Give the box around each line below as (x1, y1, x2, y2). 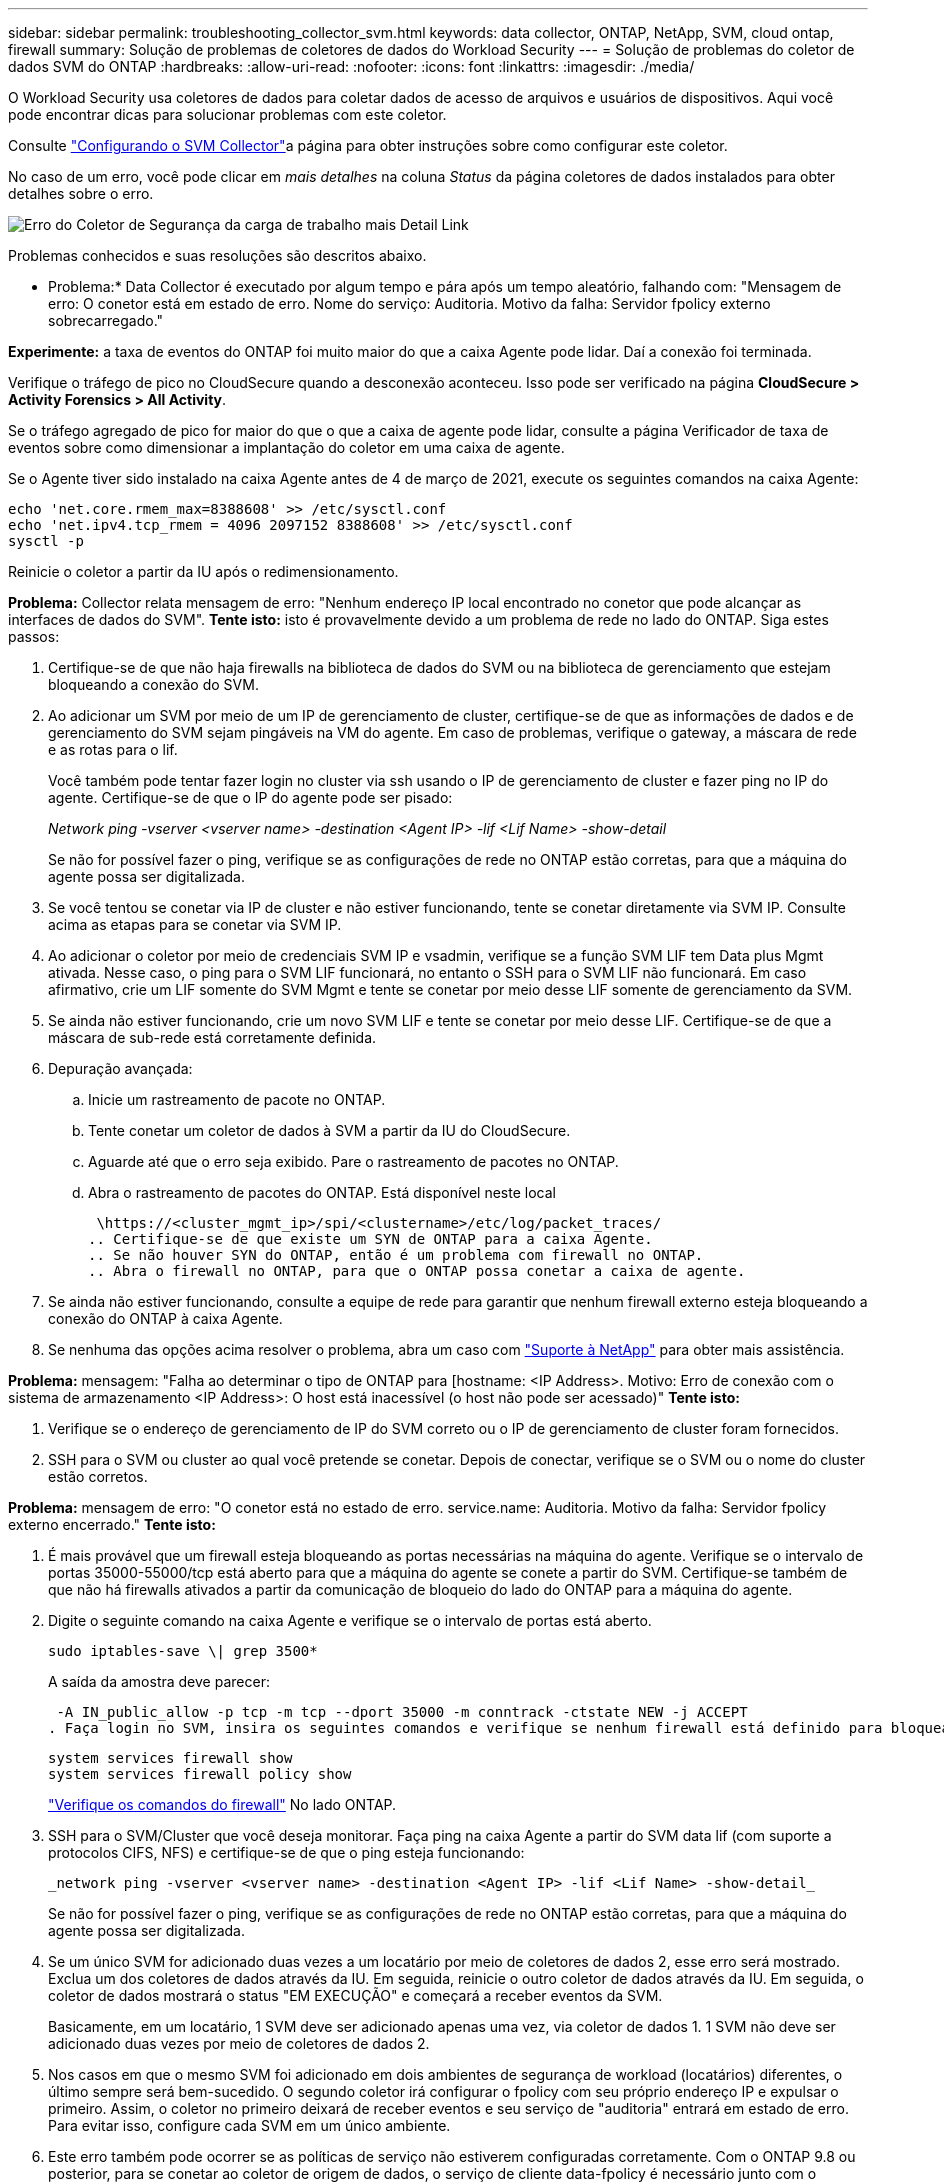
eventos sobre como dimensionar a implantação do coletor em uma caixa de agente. (8, 439, 565, 456)
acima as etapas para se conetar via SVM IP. (48, 916, 342, 933)
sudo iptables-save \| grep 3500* (48, 1643, 318, 1659)
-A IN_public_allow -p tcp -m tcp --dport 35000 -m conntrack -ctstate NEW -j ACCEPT (56, 1704, 748, 1720)
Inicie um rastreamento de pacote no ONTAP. (88, 1091, 386, 1108)
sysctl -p (8, 533, 84, 549)
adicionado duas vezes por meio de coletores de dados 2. (48, 2035, 430, 2052)
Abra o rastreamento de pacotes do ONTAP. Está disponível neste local (88, 1184, 556, 1201)
